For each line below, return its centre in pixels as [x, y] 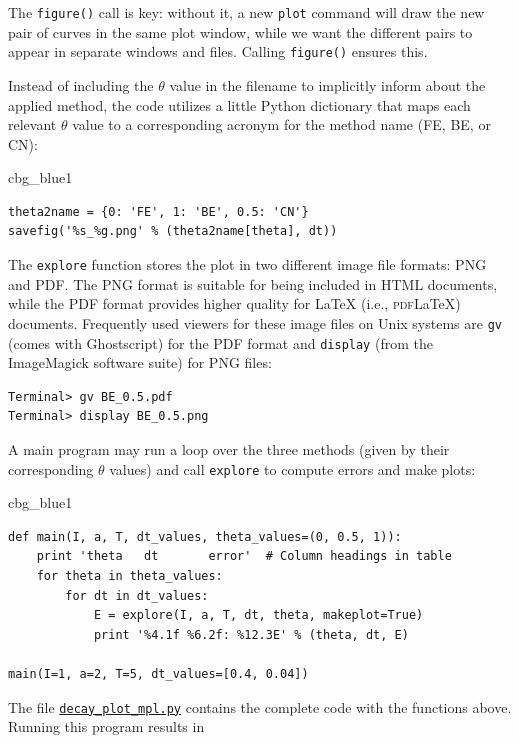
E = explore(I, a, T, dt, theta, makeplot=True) [258, 615]
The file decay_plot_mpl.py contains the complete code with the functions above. [260, 706]
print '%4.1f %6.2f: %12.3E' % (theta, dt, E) [251, 634]
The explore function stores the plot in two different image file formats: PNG [247, 264]
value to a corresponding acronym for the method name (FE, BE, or [281, 124]
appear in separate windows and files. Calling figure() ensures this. [218, 51]
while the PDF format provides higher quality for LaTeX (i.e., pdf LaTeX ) [234, 303]
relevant [32, 124]
